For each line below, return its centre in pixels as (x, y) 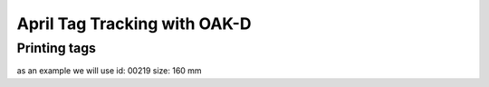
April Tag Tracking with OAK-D (134, 24)
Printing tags (57, 48)
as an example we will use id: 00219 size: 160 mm (110, 71)
